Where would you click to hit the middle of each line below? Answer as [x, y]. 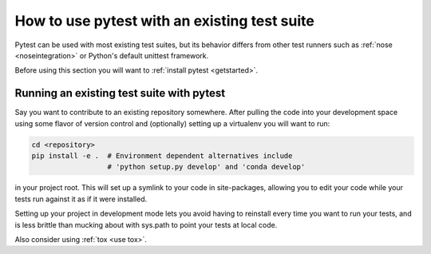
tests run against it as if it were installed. [81, 199]
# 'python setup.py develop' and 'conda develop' [206, 167]
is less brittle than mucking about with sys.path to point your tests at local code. [146, 224]
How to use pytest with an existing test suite [164, 21]
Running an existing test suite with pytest [120, 93]
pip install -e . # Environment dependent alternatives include [162, 156]
